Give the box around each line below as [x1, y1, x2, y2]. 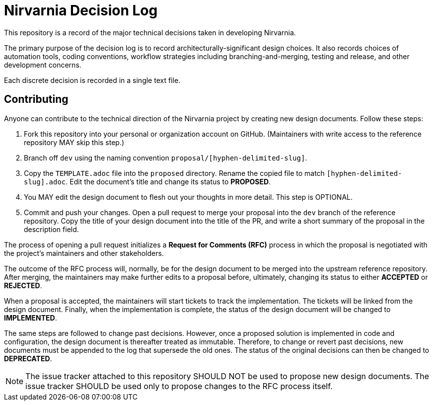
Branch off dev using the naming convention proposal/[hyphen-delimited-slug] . [24, 153, 307, 162]
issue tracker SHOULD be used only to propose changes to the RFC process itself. [25, 381, 333, 391]
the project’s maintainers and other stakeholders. [4, 248, 164, 257]
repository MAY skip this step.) [24, 138, 125, 147]
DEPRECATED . [4, 354, 52, 363]
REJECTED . [4, 281, 42, 290]
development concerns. [4, 60, 81, 69]
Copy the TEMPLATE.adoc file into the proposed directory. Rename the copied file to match [24, 168, 325, 177]
